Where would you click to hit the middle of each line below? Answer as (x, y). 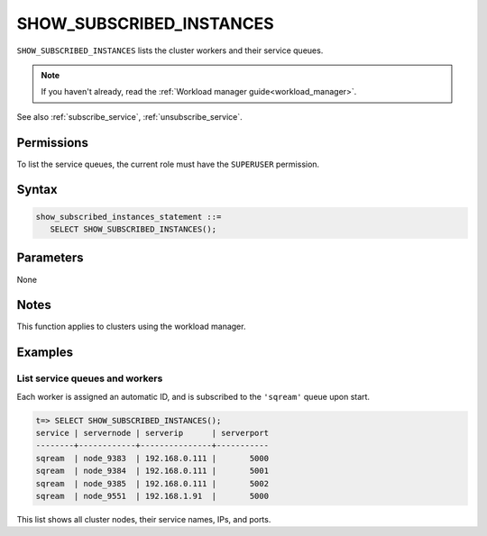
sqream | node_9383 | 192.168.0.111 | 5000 (152, 458)
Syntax (37, 190)
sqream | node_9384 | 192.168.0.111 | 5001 (152, 471)
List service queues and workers (90, 378)
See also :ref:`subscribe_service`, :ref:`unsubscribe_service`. (129, 116)
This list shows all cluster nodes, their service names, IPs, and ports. (144, 519)
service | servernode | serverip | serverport (152, 433)
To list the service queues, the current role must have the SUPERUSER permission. (168, 164)
